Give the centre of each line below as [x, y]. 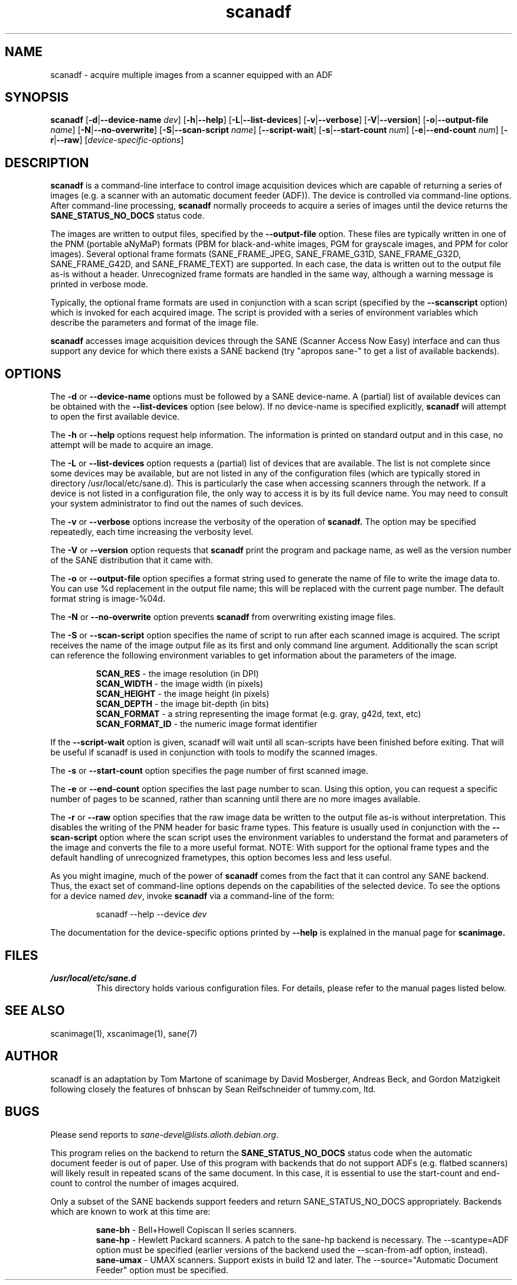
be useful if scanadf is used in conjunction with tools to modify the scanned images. [214, 752]
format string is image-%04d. [108, 599]
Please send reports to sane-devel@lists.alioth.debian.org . [164, 1134]
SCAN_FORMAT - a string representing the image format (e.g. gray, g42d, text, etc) [258, 714]
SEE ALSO [35, 1011]
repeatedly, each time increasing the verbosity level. [152, 532]
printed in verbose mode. [99, 284]
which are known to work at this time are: [130, 1211]
